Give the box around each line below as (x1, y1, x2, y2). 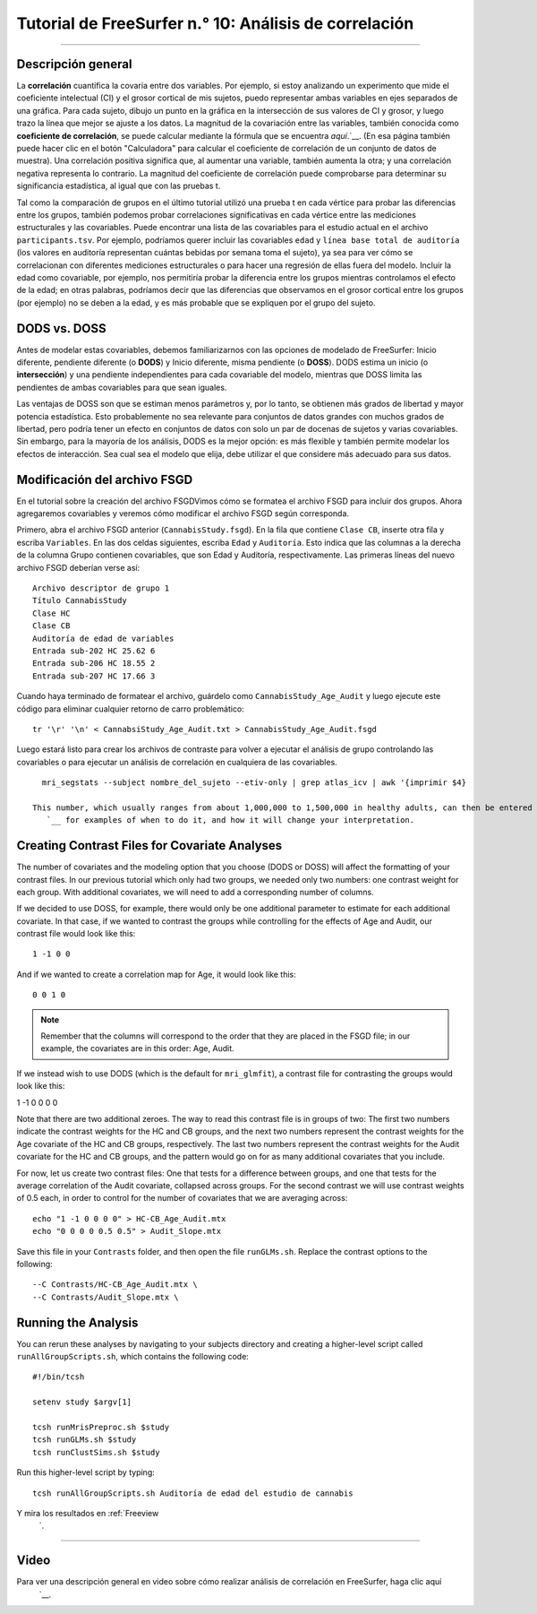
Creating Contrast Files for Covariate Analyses (16, 838, 283, 853)
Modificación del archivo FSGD (16, 471, 193, 488)
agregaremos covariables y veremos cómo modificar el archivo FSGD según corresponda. (16, 508, 349, 519)
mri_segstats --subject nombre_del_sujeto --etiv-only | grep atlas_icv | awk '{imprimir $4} (41, 778, 467, 788)
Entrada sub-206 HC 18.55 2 (32, 659, 156, 669)
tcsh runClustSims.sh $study (32, 1447, 160, 1457)
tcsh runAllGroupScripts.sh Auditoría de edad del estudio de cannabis (32, 1488, 354, 1498)
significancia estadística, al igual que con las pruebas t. (16, 180, 221, 192)
